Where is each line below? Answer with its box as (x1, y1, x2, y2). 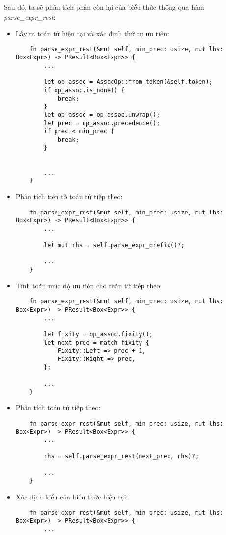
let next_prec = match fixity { (44, 339, 149, 346)
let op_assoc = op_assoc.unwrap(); (44, 111, 160, 119)
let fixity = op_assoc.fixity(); (44, 331, 153, 338)
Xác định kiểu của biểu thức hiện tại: (15, 492, 128, 502)
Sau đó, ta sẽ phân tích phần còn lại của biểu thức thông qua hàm (4, 2, 204, 12)
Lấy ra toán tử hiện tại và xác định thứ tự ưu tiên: (15, 28, 169, 38)
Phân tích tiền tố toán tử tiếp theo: (15, 191, 123, 201)
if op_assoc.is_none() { (44, 87, 125, 94)
